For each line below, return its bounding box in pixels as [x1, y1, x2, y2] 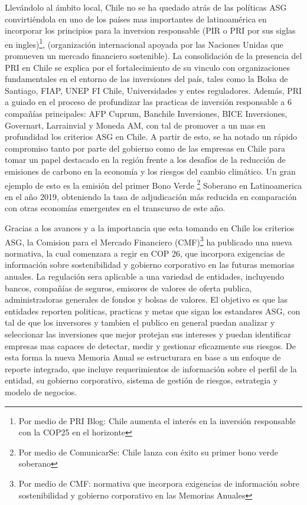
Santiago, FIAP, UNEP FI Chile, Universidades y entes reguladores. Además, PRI [5, 84, 302, 96]
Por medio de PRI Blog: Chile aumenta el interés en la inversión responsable [18, 414, 296, 427]
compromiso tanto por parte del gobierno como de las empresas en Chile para [5, 142, 285, 154]
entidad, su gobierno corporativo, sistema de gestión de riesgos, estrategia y [5, 374, 278, 386]
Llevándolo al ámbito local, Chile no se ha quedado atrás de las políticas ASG [5, 1, 287, 13]
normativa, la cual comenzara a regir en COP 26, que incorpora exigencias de [5, 247, 285, 259]
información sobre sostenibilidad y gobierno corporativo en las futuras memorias [5, 258, 295, 271]
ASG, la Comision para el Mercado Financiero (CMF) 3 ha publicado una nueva [5, 234, 292, 248]
